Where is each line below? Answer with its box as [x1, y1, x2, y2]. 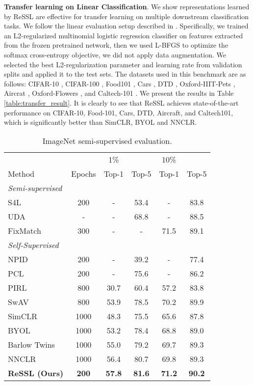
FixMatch [8, 224, 41, 236]
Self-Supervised [8, 239, 59, 250]
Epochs [71, 167, 96, 179]
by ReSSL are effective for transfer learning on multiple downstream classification [4, 11, 249, 21]
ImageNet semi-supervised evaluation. [42, 135, 172, 146]
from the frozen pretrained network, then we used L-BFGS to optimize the [4, 40, 228, 50]
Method [8, 167, 35, 179]
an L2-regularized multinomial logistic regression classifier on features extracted [4, 30, 243, 40]
